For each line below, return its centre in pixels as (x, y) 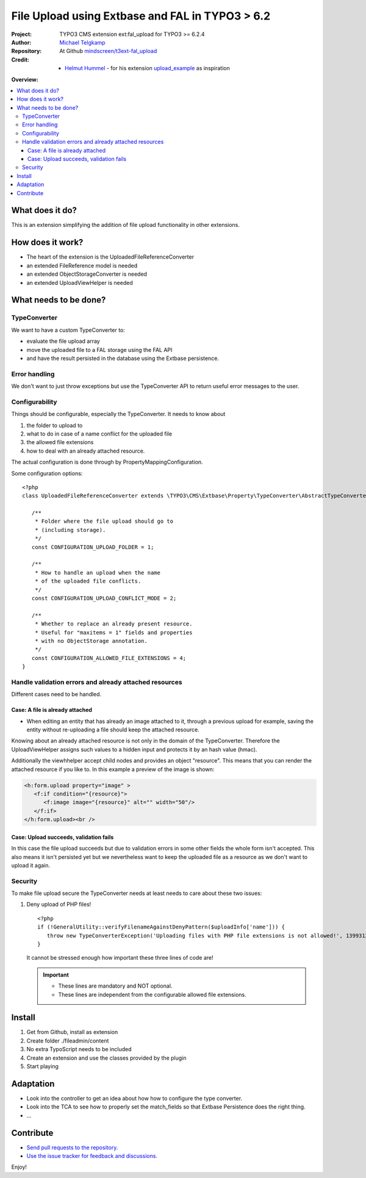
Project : (22, 34)
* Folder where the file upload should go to (104, 521)
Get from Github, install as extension (72, 1032)
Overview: (25, 79)
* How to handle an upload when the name (98, 573)
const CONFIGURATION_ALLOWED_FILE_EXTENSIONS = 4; (109, 658)
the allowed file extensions (60, 442)
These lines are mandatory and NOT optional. (115, 986)
